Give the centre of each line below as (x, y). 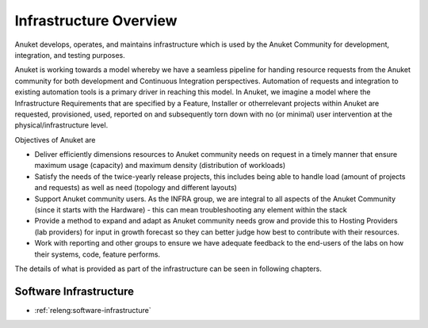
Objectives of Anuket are (55, 139)
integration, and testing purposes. (70, 55)
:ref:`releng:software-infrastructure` (93, 310)
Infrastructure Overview (96, 21)
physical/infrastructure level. (61, 125)
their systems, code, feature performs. (97, 254)
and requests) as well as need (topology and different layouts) (136, 188)
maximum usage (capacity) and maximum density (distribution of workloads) (160, 166)
